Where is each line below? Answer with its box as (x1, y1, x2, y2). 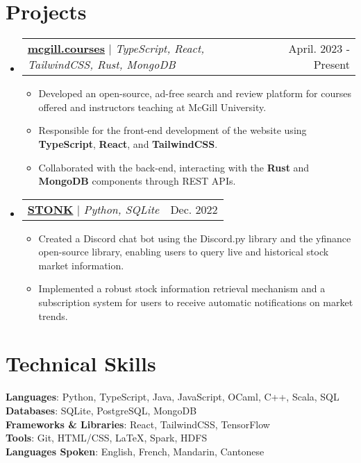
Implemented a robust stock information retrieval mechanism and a (38, 281, 326, 296)
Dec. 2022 (170, 201, 218, 217)
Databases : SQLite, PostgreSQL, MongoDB (6, 403, 197, 417)
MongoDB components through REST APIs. (38, 174, 236, 188)
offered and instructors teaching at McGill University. (38, 99, 267, 114)
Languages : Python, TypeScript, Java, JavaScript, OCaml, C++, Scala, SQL (6, 389, 339, 404)
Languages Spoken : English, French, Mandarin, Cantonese (6, 444, 265, 458)
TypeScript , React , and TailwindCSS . (38, 136, 218, 151)
